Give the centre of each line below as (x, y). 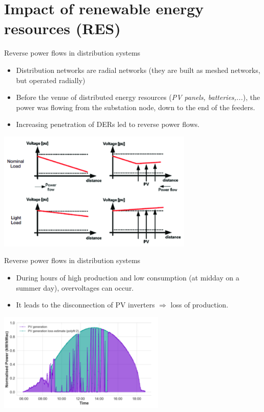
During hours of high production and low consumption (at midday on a (128, 278)
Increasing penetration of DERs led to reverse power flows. (108, 124)
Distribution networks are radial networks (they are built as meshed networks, (138, 70)
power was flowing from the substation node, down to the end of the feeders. (136, 107)
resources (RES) (62, 28)
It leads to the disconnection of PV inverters (85, 305)
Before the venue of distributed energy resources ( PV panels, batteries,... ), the (138, 97)
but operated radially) (51, 80)
